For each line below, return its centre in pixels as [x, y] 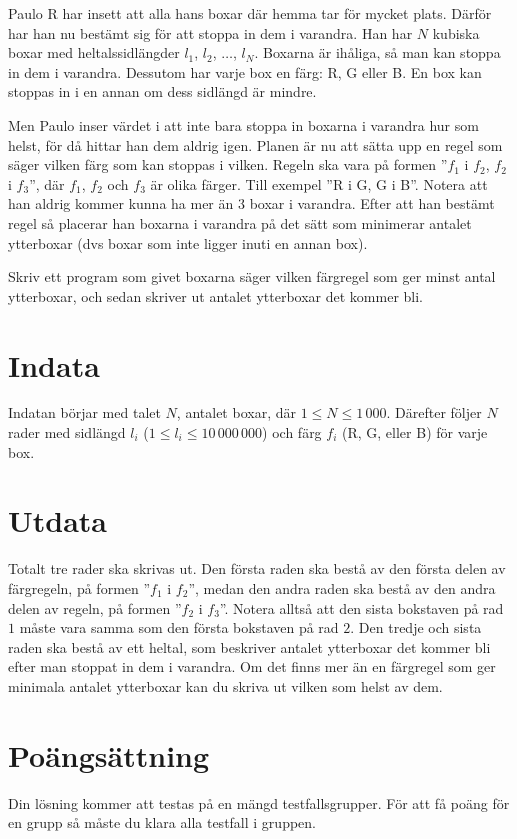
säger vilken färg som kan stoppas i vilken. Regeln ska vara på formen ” [228, 164]
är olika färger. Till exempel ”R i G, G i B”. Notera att [319, 183]
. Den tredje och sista [416, 627]
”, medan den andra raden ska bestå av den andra [342, 587]
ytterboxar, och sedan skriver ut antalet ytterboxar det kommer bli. [216, 295]
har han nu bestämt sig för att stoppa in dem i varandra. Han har [210, 32]
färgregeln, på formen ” [79, 587]
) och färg [292, 432]
